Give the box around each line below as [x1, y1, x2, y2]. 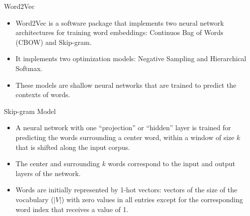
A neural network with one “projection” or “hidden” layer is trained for [15, 122, 231, 133]
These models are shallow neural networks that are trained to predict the [15, 79, 236, 90]
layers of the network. [15, 168, 81, 178]
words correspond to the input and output [108, 158, 235, 169]
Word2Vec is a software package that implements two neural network [15, 17, 224, 28]
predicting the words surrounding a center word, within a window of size [15, 132, 235, 142]
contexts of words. [15, 89, 70, 100]
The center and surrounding [15, 158, 100, 169]
